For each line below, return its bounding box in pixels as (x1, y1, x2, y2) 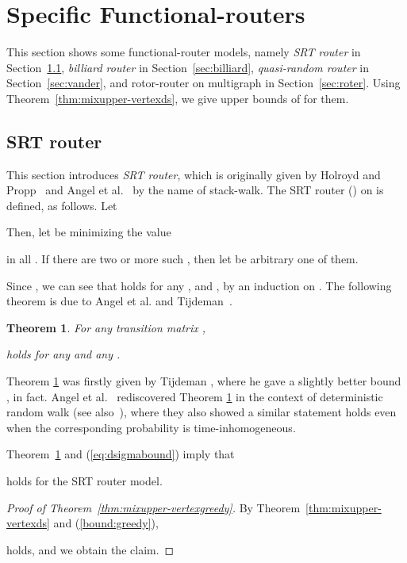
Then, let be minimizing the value (6, 224, 171, 240)
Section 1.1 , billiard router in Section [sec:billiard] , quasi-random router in (6, 59, 369, 75)
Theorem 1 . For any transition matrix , (6, 319, 206, 335)
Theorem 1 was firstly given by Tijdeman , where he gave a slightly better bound (6, 373, 401, 389)
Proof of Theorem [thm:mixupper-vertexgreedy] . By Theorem (6, 499, 301, 515)
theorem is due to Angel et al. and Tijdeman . (6, 293, 232, 309)
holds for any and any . (6, 346, 121, 362)
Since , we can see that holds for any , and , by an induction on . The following (6, 277, 392, 293)
